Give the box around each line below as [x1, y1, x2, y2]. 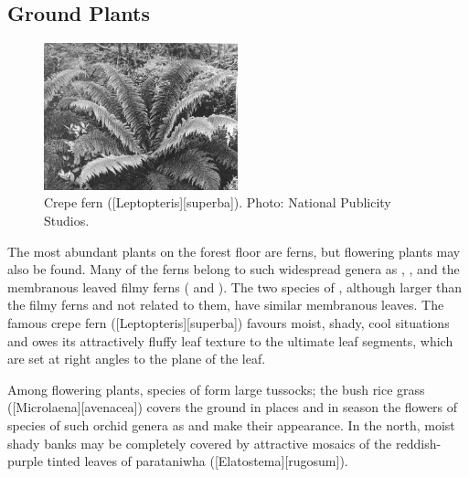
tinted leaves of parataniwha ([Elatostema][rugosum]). [47, 451, 348, 471]
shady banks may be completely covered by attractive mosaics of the [7, 433, 392, 452]
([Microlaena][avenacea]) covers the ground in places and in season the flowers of [7, 397, 458, 417]
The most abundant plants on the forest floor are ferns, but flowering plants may [7, 241, 461, 260]
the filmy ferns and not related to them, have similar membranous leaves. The [7, 295, 444, 314]
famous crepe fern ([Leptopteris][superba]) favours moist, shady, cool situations [7, 313, 450, 332]
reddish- [395, 433, 442, 452]
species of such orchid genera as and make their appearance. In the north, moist [7, 415, 455, 434]
